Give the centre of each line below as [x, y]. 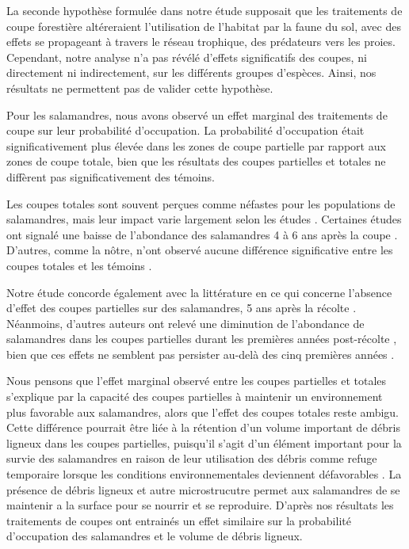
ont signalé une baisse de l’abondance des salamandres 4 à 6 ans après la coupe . [202, 234]
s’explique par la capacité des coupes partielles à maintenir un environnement [195, 396]
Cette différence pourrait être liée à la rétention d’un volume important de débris [203, 427]
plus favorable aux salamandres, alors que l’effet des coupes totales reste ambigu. [203, 412]
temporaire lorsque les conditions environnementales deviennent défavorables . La [204, 474]
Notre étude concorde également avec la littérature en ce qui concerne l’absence [199, 292]
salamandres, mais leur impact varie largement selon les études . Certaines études [204, 219]
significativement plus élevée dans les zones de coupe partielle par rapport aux [196, 145]
